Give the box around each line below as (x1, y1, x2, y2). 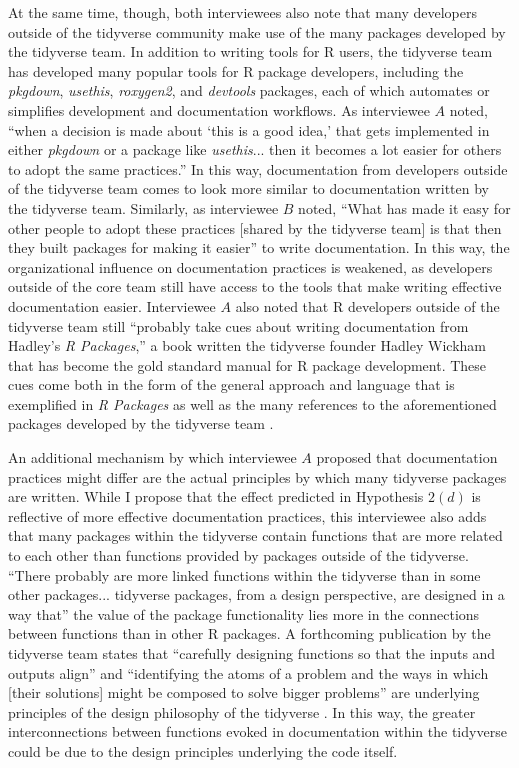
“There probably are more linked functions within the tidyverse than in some (8, 564, 481, 585)
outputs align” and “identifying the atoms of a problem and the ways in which (8, 662, 489, 683)
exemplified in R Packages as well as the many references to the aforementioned (8, 393, 497, 414)
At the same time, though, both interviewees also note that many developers (8, 2, 477, 22)
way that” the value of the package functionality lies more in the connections (8, 603, 480, 624)
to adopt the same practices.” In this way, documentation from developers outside (8, 158, 508, 179)
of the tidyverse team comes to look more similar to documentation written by (8, 178, 490, 199)
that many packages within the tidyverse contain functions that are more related (8, 525, 503, 546)
